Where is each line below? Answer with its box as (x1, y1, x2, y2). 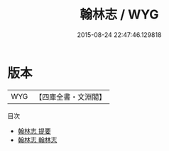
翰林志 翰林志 (17, 135, 58, 144)
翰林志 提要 (17, 126, 51, 135)
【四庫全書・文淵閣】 (35, 92, 107, 102)
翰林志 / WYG (80, 6, 159, 23)
